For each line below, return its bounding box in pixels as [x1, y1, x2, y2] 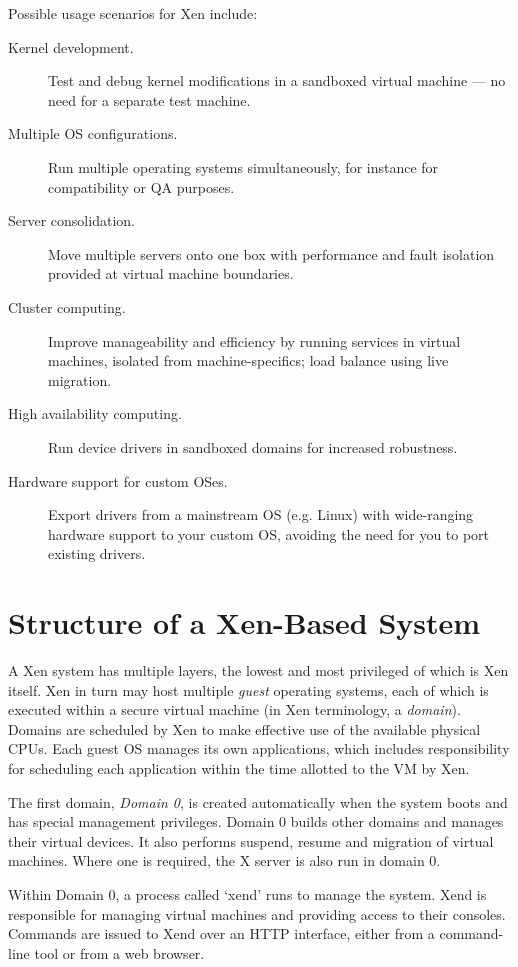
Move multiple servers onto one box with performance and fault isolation [48, 243, 495, 264]
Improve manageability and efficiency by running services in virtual [48, 330, 461, 351]
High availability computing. [8, 403, 182, 424]
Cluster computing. [8, 296, 126, 317]
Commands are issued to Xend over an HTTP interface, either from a [8, 923, 435, 944]
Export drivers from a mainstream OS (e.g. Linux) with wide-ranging [48, 504, 474, 525]
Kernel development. [8, 36, 134, 57]
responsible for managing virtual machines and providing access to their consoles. [8, 903, 506, 924]
